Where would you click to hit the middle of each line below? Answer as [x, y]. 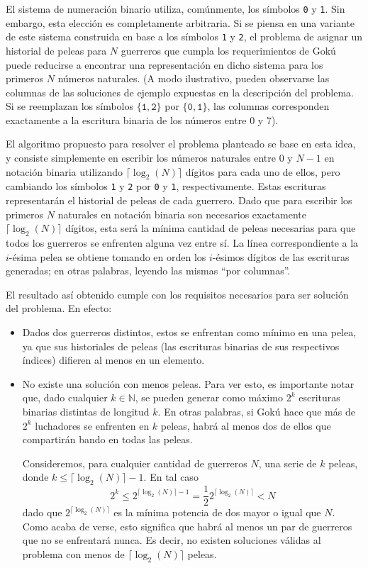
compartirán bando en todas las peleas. [107, 439]
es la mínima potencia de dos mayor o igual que [217, 512]
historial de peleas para [56, 50]
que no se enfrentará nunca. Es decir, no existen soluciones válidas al [172, 540]
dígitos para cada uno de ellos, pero [263, 171]
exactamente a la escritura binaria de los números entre [126, 119]
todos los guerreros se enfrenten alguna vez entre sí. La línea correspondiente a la [182, 243]
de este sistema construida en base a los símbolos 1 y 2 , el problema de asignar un [184, 37]
